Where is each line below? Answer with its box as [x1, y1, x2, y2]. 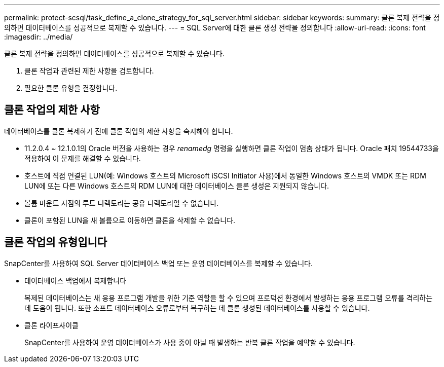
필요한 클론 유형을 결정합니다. [24, 84, 118, 92]
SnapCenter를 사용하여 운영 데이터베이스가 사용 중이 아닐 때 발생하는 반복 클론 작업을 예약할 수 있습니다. [24, 338, 355, 347]
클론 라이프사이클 [24, 320, 79, 329]
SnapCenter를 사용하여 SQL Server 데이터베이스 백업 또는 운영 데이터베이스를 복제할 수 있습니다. [4, 259, 313, 268]
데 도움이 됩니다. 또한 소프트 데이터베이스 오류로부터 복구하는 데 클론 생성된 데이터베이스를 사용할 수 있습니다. [24, 303, 370, 312]
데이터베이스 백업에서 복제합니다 [24, 276, 127, 285]
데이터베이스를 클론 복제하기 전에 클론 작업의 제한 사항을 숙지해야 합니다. [4, 126, 233, 135]
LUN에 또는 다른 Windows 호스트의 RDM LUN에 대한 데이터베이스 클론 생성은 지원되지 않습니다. [24, 181, 329, 190]
